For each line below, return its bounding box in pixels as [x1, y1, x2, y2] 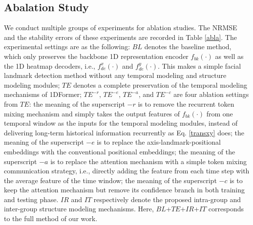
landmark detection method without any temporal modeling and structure [4, 70, 227, 80]
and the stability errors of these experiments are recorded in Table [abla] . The [4, 32, 237, 42]
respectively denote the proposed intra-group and [93, 194, 241, 204]
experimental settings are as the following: [4, 41, 130, 52]
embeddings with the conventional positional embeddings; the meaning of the [4, 146, 235, 156]
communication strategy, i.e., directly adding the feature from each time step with [4, 166, 250, 176]
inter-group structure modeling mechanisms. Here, [4, 204, 154, 214]
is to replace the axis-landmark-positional [97, 137, 221, 147]
